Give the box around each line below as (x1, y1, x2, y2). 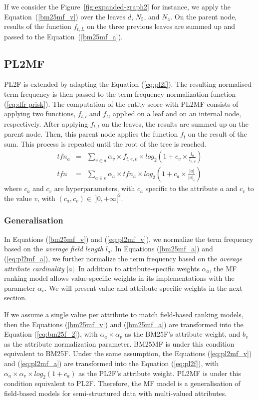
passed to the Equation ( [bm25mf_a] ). (4, 31, 123, 41)
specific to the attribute (145, 183, 218, 194)
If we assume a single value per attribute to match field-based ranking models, (4, 309, 244, 319)
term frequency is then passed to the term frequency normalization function (4, 89, 236, 99)
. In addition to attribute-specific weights (74, 263, 200, 273)
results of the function (4, 21, 71, 31)
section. (4, 292, 27, 303)
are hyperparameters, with (54, 183, 135, 194)
